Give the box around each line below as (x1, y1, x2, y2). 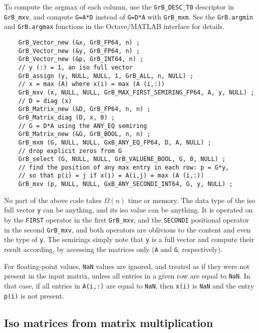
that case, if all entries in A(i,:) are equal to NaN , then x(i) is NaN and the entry (4, 280, 255, 290)
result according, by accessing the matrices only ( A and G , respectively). (4, 244, 223, 254)
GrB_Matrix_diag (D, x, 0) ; (18, 113, 115, 121)
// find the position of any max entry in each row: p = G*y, (18, 163, 230, 171)
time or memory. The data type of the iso (128, 194, 256, 205)
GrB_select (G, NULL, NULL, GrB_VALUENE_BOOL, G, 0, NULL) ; (18, 155, 226, 163)
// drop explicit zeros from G (18, 147, 122, 154)
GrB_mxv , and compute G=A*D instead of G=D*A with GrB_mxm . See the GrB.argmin (4, 11, 254, 21)
